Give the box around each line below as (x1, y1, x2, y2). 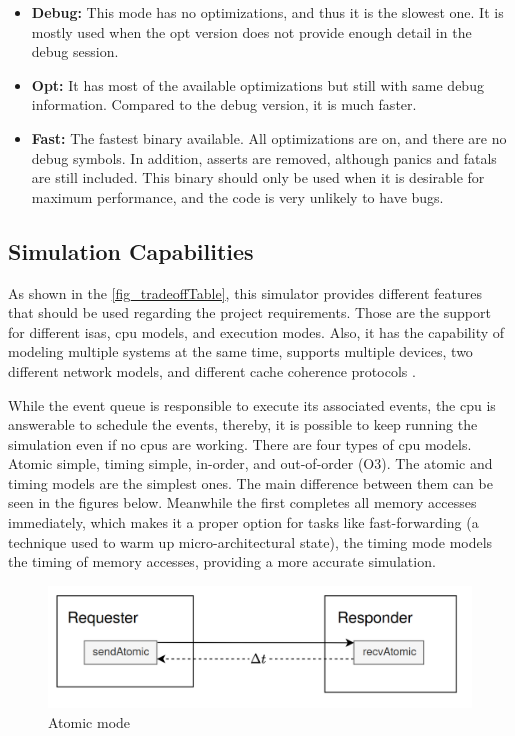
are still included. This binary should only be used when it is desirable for (31, 167, 485, 188)
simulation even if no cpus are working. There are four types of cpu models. (8, 433, 472, 454)
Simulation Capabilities (8, 235, 254, 266)
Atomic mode (48, 712, 131, 733)
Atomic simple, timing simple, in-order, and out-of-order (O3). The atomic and (8, 453, 493, 474)
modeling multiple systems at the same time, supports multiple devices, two (8, 341, 473, 362)
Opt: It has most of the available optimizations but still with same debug (31, 74, 484, 95)
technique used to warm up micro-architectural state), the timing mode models (8, 531, 493, 552)
